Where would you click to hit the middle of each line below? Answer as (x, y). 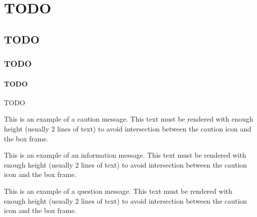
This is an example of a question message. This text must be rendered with (118, 191)
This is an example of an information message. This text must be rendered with (125, 155)
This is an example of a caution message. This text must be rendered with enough (129, 119)
